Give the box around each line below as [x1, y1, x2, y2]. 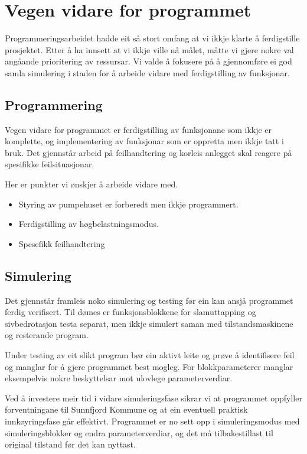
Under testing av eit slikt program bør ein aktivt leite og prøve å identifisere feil [5, 349, 295, 361]
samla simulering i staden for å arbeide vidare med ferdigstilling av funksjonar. [5, 66, 290, 79]
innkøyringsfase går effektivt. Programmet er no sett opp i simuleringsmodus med [5, 415, 300, 427]
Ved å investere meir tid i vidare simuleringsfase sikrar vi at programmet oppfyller [5, 391, 302, 404]
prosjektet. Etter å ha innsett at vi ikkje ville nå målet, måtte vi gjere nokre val [5, 43, 294, 56]
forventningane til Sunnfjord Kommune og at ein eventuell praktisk [5, 403, 248, 416]
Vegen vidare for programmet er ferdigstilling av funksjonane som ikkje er [5, 123, 272, 135]
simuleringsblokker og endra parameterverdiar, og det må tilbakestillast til [5, 426, 273, 439]
